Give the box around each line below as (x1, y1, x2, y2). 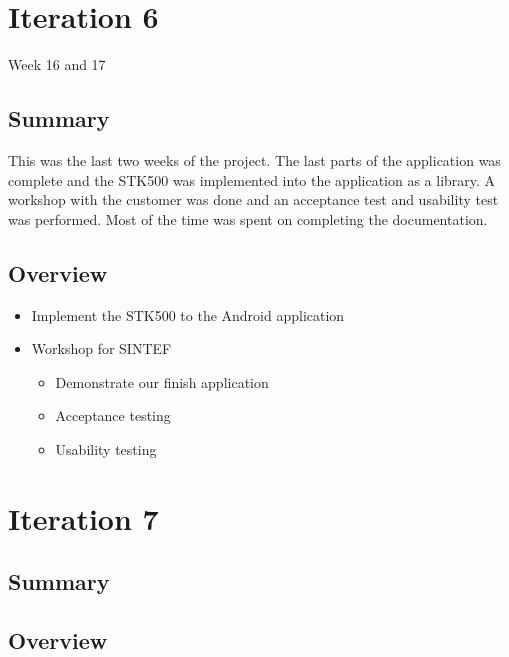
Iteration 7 (8, 497, 159, 538)
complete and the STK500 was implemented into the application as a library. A (8, 169, 496, 190)
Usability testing (55, 438, 157, 459)
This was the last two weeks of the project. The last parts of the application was (8, 149, 501, 170)
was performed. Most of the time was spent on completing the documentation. (8, 208, 488, 229)
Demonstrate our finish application (55, 371, 269, 392)
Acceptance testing (55, 405, 171, 426)
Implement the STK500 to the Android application (31, 304, 345, 325)
